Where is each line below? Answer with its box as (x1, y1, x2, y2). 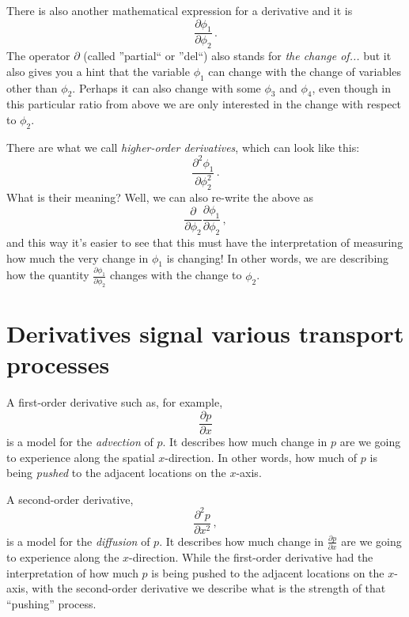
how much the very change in (6, 249, 149, 266)
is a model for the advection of (6, 433, 153, 449)
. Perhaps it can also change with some (72, 79, 261, 96)
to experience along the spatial (6, 449, 155, 465)
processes (6, 348, 110, 380)
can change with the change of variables (208, 62, 401, 79)
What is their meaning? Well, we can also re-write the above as (6, 188, 314, 205)
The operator (6, 47, 70, 64)
